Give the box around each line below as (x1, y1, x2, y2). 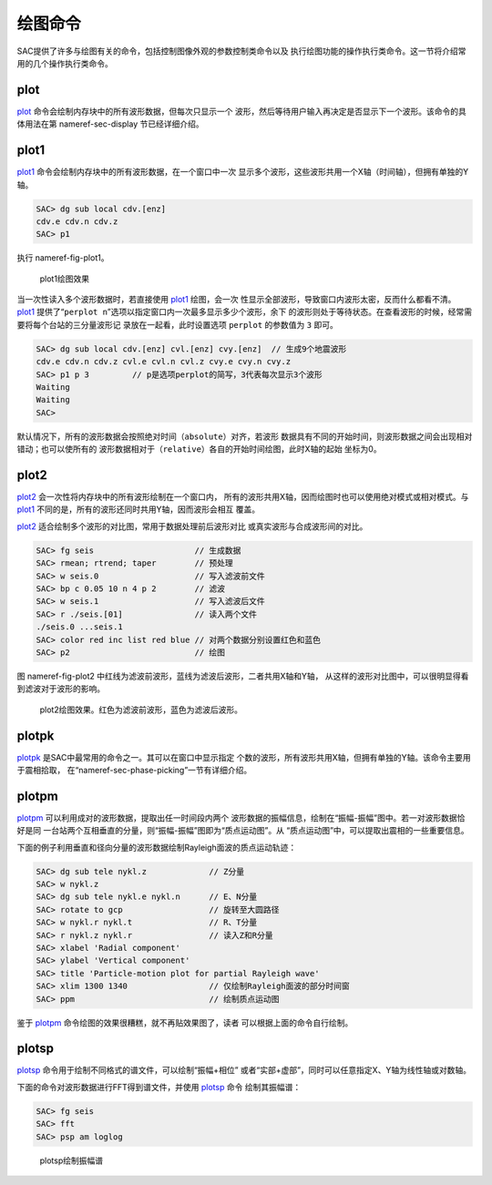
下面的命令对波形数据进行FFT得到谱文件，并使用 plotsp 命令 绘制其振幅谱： (16, 1081, 302, 1092)
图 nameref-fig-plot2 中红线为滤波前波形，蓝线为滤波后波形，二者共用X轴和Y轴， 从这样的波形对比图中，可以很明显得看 (16, 670, 469, 681)
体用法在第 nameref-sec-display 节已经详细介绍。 (16, 118, 204, 129)
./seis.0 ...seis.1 (36, 622, 123, 632)
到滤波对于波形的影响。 (16, 683, 105, 694)
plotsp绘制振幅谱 (39, 1155, 104, 1166)
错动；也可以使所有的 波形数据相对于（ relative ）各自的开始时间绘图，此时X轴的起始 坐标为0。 (16, 444, 382, 455)
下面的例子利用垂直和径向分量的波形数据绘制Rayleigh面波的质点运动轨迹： (16, 842, 297, 853)
